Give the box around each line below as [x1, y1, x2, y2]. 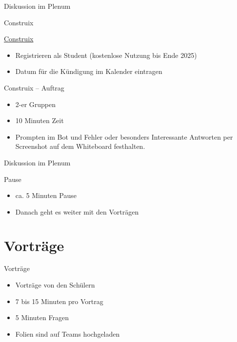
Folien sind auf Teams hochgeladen [15, 328, 120, 339]
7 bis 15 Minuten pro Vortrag [15, 296, 103, 306]
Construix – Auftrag [4, 82, 64, 92]
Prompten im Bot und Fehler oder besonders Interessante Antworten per [15, 131, 233, 142]
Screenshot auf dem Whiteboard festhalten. [15, 141, 145, 151]
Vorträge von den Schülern [15, 280, 95, 290]
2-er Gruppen [15, 99, 56, 109]
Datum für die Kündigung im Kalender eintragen [15, 66, 162, 76]
